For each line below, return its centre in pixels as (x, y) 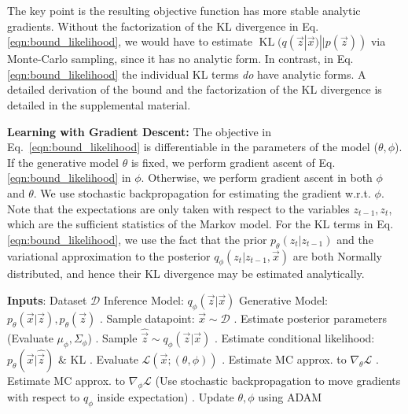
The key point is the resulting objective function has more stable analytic (184, 10)
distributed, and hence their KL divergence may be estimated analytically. (186, 274)
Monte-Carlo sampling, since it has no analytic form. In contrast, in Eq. (180, 59)
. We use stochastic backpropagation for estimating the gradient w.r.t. (202, 192)
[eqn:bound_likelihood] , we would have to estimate (130, 41)
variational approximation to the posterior (109, 255)
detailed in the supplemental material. (99, 104)
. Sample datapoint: (147, 318)
